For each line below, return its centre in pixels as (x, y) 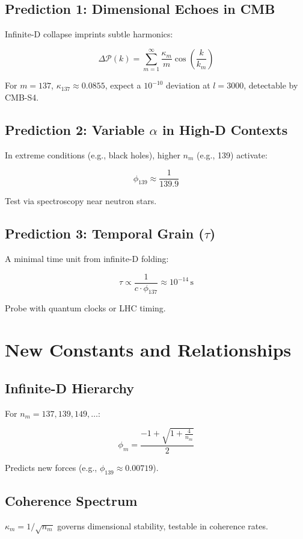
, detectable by (271, 85)
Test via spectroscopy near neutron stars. (81, 201)
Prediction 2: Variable (75, 129)
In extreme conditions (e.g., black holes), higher (93, 154)
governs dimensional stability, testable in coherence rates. (163, 525)
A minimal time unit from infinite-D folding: (87, 258)
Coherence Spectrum (71, 500)
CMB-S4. (22, 97)
